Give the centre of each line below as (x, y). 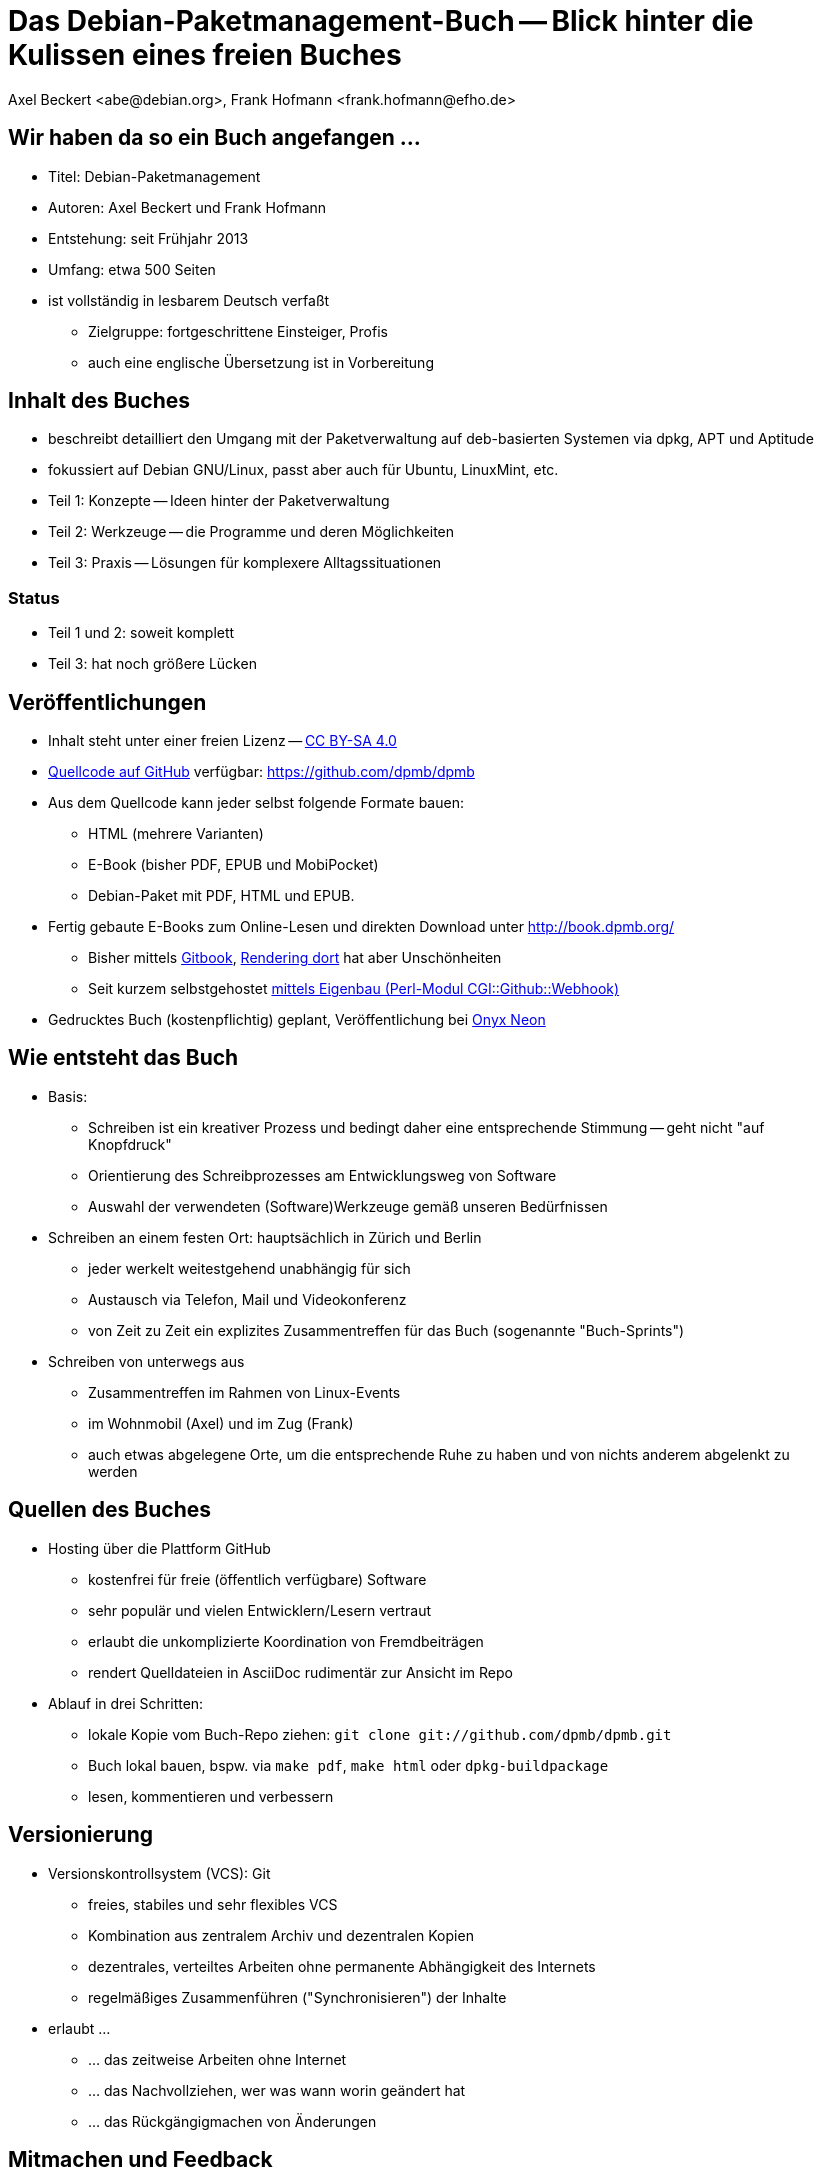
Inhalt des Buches (99, 401)
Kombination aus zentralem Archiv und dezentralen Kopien (281, 1935)
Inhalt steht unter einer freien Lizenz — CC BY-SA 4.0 (222, 741)
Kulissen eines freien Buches (205, 55)
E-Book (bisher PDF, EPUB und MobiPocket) (233, 865)
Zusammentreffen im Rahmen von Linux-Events (244, 1392)
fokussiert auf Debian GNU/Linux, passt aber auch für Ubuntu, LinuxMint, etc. (303, 470)
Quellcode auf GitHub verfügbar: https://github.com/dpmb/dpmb (261, 772)
